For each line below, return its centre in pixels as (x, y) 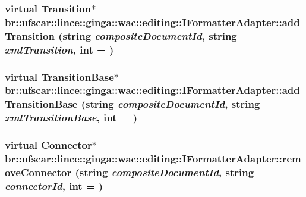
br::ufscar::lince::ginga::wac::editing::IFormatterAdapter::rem (153, 159)
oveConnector (38, 172)
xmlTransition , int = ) (59, 49)
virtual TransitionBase (59, 76)
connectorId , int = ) (54, 185)
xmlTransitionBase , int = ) (71, 118)
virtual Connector (48, 145)
